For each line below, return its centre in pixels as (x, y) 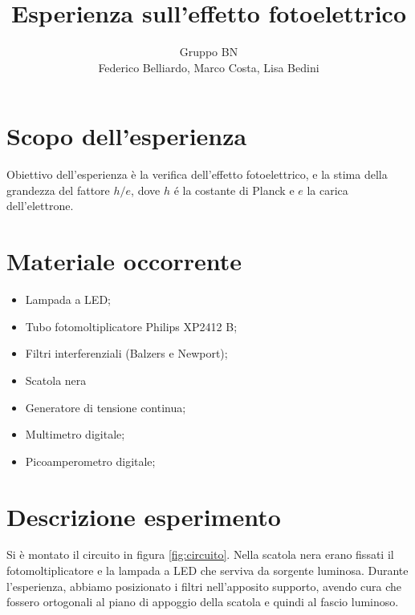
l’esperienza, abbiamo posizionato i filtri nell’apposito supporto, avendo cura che (204, 586)
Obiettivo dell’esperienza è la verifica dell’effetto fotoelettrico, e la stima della (197, 174)
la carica (328, 190)
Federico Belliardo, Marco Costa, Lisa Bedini (209, 67)
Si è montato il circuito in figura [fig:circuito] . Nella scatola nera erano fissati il (200, 554)
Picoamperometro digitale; (90, 461)
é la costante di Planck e (234, 190)
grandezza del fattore (58, 190)
